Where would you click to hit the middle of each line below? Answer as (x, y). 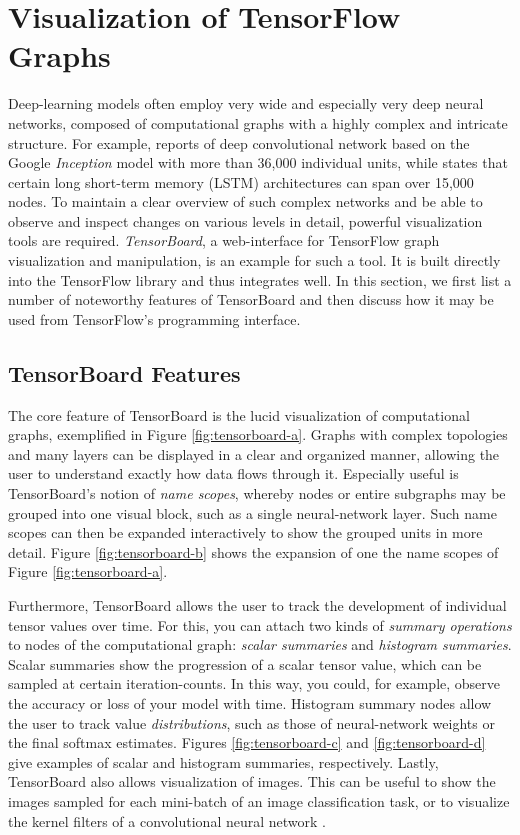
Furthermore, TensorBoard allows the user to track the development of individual (257, 604)
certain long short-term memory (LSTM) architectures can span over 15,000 (241, 181)
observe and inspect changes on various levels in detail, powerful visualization (245, 220)
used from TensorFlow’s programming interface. (154, 318)
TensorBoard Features (124, 372)
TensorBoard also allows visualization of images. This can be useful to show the (252, 781)
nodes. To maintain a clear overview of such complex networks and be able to (245, 201)
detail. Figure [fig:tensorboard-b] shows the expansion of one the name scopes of (253, 551)
